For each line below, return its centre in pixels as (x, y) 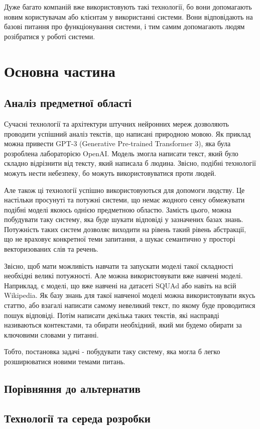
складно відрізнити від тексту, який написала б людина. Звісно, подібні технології (130, 163)
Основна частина (60, 71)
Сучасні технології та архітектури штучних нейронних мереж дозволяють (116, 123)
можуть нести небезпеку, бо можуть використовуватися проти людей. (110, 173)
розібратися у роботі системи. (50, 36)
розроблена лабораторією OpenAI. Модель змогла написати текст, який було (121, 153)
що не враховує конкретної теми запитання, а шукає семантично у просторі (120, 239)
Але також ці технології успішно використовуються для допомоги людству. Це (124, 190)
